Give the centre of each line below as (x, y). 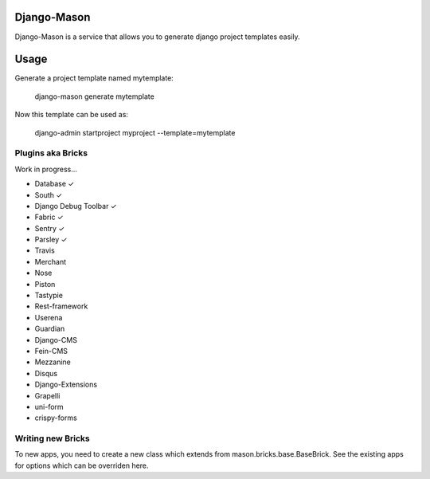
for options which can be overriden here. (82, 465)
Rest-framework (61, 306)
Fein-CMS (51, 351)
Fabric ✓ (49, 217)
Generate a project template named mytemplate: (94, 78)
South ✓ (49, 194)
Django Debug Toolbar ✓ (76, 206)
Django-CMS (56, 340)
